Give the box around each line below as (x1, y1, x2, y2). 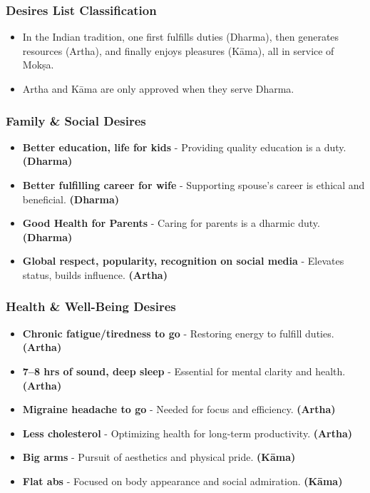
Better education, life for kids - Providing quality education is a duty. (22, 139, 346, 154)
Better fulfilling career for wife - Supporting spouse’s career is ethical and (22, 178, 365, 192)
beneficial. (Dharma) (22, 191, 120, 206)
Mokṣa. (22, 57, 54, 72)
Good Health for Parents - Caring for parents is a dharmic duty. (22, 215, 320, 230)
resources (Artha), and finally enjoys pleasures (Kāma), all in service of (22, 43, 334, 58)
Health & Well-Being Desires (6, 298, 176, 315)
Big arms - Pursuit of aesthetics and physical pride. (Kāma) (22, 449, 296, 464)
